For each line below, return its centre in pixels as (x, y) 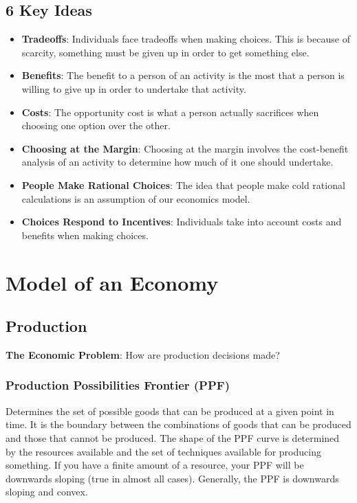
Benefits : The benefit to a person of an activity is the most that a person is (183, 75)
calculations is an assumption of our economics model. (136, 198)
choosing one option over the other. (96, 125)
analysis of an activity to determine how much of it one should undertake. (177, 162)
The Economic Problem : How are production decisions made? (143, 354)
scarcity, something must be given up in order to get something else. (165, 52)
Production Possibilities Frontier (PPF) (118, 385)
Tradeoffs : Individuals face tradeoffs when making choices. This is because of (186, 39)
